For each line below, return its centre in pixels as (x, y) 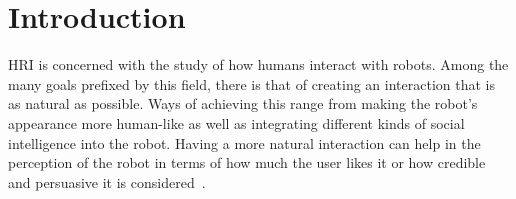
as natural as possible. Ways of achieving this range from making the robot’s (243, 103)
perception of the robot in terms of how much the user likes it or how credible (247, 162)
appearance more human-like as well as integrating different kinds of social (236, 122)
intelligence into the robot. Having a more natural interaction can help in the (244, 142)
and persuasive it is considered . (107, 181)
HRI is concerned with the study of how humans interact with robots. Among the (258, 64)
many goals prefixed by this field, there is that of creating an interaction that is (251, 83)
